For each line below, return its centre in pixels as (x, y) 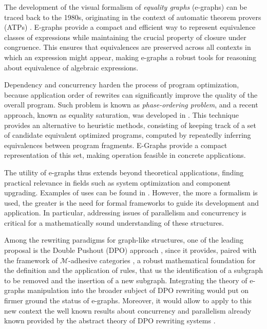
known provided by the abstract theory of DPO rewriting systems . (110, 321)
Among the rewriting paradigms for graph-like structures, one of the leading (124, 240)
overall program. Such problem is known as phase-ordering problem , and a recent (131, 105)
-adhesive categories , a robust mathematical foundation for (162, 260)
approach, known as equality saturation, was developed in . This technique (121, 114)
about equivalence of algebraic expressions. (71, 67)
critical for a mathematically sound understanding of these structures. (114, 222)
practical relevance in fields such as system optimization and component (118, 182)
